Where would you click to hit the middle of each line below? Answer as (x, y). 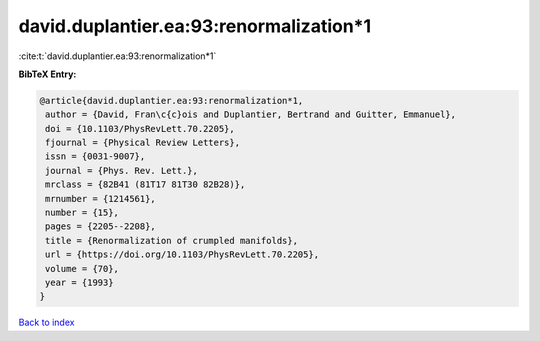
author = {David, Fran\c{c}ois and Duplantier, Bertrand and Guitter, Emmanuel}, (251, 114)
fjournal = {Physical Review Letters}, (142, 143)
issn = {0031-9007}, (95, 156)
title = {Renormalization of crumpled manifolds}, (172, 240)
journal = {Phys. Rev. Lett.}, (122, 170)
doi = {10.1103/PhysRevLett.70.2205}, (140, 128)
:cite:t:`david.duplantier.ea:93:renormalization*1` (117, 56)
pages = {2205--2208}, (101, 226)
